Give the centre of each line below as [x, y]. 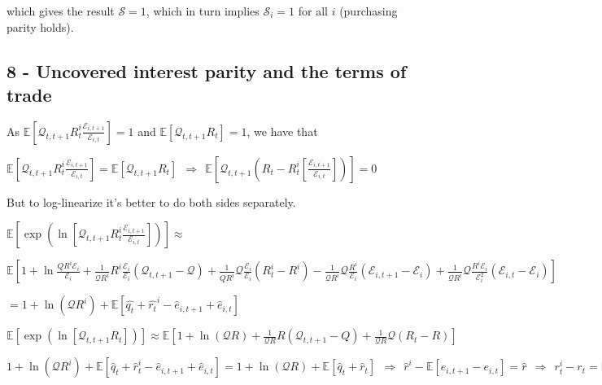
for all [313, 11]
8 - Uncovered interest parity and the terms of [207, 70]
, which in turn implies [203, 11]
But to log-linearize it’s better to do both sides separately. [151, 201]
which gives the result [61, 11]
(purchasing [369, 11]
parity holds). [40, 26]
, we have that [282, 131]
